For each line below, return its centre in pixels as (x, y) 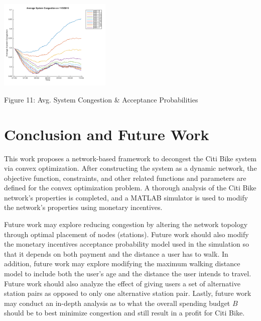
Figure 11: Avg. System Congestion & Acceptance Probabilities (101, 99)
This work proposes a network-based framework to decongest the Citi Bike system (130, 158)
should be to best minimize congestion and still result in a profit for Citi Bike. (124, 313)
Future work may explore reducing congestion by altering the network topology (126, 224)
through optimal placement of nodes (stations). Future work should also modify (126, 234)
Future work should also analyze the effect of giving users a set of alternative (122, 283)
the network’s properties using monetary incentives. (83, 207)
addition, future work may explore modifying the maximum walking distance (122, 263)
